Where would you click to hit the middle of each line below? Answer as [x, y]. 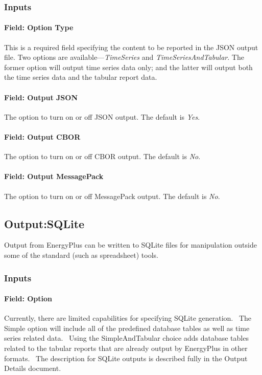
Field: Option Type [39, 27]
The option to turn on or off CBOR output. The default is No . [102, 156]
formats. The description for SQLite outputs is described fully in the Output [126, 358]
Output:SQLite [44, 223]
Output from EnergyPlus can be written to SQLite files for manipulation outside [130, 245]
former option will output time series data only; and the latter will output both [128, 67]
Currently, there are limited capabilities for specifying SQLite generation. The [128, 318]
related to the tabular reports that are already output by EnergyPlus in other [126, 348]
